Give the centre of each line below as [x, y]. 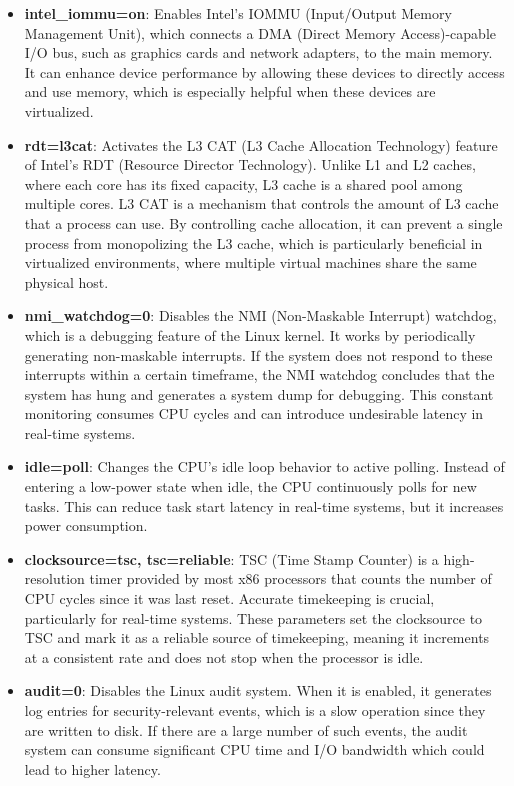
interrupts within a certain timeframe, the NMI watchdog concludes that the [259, 374]
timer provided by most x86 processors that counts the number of [290, 578]
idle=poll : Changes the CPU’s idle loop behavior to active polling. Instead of [264, 466]
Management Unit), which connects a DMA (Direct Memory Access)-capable [260, 32]
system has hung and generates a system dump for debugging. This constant [259, 393]
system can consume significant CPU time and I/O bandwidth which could [254, 749]
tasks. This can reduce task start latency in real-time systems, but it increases [264, 505]
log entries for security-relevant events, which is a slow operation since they [255, 710]
